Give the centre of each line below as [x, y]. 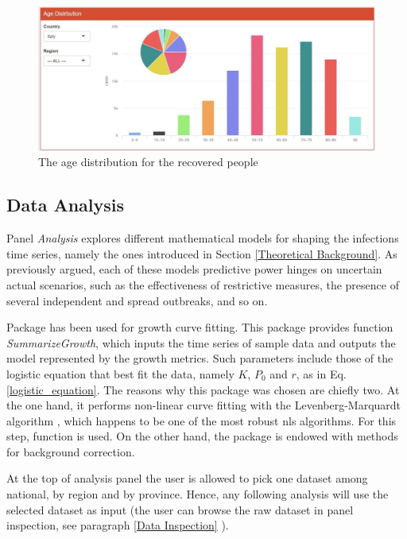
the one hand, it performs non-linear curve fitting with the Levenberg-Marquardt [204, 405]
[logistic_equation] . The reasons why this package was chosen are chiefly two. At [203, 389]
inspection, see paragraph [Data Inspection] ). [118, 525]
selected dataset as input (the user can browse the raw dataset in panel [180, 509]
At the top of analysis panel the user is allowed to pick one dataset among [187, 478]
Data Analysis [66, 205]
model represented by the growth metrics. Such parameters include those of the [200, 358]
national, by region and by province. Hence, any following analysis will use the [198, 494]
